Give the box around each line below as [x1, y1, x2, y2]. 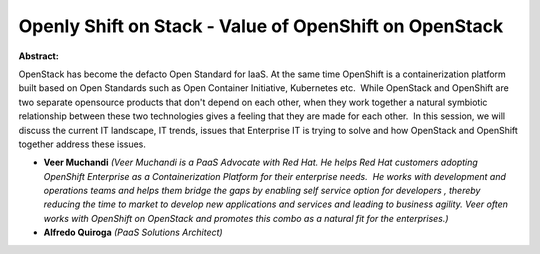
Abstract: [18, 50, 59, 62]
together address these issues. [18, 138, 147, 150]
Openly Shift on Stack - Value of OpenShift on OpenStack [18, 15, 504, 37]
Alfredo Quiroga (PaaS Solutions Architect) [43, 226, 224, 239]
